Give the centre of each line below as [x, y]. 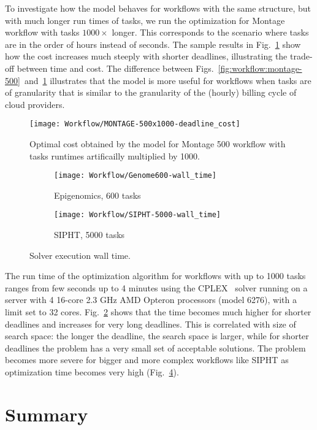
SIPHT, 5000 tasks [90, 235]
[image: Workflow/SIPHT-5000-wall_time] [138, 215]
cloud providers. [35, 104]
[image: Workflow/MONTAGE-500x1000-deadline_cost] [135, 124]
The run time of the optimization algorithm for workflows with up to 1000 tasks [155, 276]
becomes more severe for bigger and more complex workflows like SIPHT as [147, 360]
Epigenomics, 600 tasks [97, 195]
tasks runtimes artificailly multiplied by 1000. [115, 155]
